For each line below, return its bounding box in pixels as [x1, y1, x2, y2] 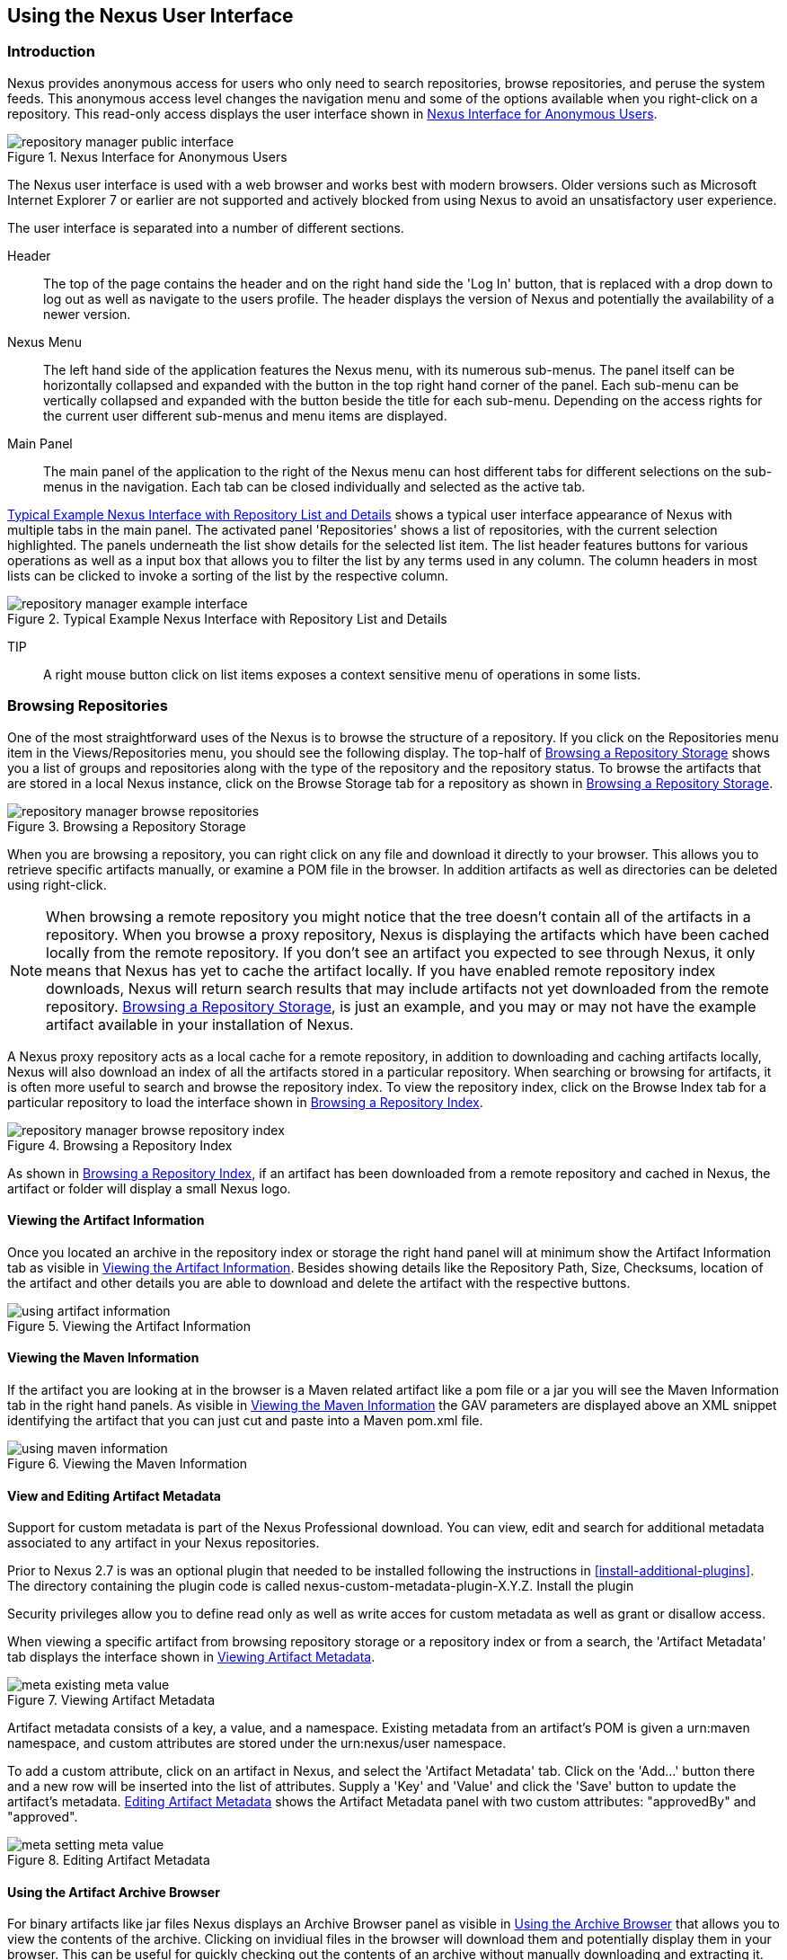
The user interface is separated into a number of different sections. [7, 219, 404, 235]
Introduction [7, 42, 95, 61]
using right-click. [7, 876, 107, 892]
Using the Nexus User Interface [7, 4, 294, 27]
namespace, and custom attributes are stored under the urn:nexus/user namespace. [7, 1735, 507, 1752]
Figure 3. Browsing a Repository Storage [7, 818, 246, 834]
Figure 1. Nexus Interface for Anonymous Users [7, 148, 287, 164]
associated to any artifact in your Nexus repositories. [7, 1535, 320, 1551]
